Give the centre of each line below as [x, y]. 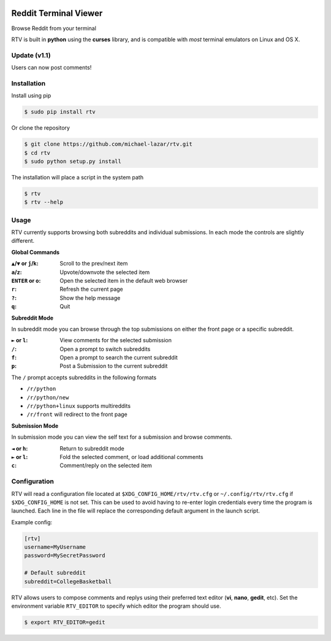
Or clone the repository [41, 128]
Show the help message [90, 297]
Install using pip [31, 96]
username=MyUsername [55, 547]
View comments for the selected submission [116, 340]
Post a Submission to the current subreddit [114, 366]
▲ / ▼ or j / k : [25, 264]
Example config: [32, 522]
